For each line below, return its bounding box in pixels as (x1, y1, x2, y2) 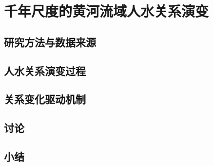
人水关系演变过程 (4, 63, 86, 78)
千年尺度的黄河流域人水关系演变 (4, 1, 209, 21)
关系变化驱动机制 (4, 92, 86, 107)
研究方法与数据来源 (4, 34, 96, 49)
